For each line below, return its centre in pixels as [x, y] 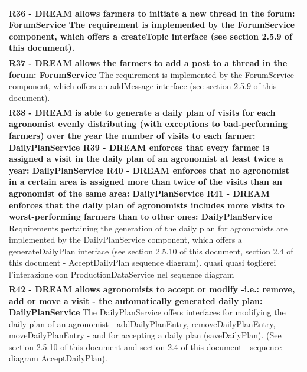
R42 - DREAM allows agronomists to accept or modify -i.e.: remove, [152, 288]
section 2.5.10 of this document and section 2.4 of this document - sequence [145, 346]
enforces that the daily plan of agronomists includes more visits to [147, 205]
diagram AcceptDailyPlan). [58, 358]
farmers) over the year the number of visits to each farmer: [132, 135]
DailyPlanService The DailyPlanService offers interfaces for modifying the [147, 312]
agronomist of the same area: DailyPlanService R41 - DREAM [139, 193]
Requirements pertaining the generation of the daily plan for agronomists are [148, 228]
